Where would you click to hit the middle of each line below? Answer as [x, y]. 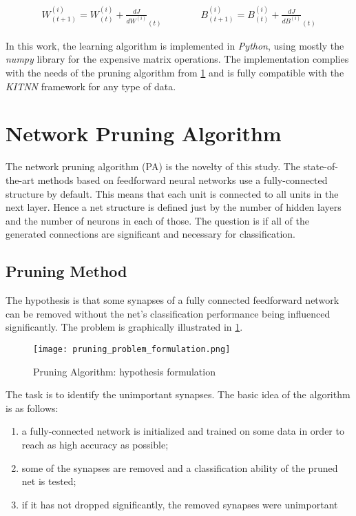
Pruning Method [66, 271]
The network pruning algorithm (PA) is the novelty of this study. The [153, 166]
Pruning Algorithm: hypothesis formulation [124, 371]
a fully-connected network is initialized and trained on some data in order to [183, 431]
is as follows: [32, 407]
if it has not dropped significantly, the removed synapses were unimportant [180, 504]
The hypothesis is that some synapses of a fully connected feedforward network [172, 300]
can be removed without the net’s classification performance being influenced [168, 313]
